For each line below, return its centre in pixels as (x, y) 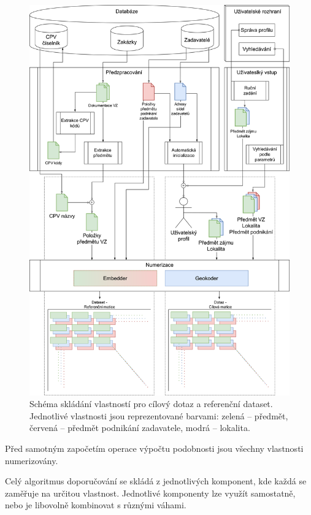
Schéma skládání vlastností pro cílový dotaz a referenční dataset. (151, 404)
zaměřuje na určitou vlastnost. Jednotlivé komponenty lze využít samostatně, (150, 493)
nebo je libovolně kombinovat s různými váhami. (96, 505)
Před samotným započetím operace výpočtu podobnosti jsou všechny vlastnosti (154, 448)
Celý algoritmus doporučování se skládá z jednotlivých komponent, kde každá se (156, 481)
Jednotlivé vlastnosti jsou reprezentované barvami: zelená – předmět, (159, 415)
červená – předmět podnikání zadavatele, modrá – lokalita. (140, 428)
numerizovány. (32, 460)
